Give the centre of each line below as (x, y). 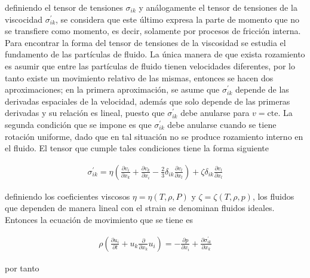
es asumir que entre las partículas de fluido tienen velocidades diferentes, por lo (150, 65)
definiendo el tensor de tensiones (64, 7)
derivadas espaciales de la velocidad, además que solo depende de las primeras (148, 101)
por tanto (22, 268)
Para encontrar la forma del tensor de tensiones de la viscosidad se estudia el (145, 42)
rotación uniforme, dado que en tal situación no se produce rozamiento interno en (154, 136)
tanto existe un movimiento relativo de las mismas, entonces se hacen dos (139, 77)
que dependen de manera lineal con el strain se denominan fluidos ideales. (140, 208)
